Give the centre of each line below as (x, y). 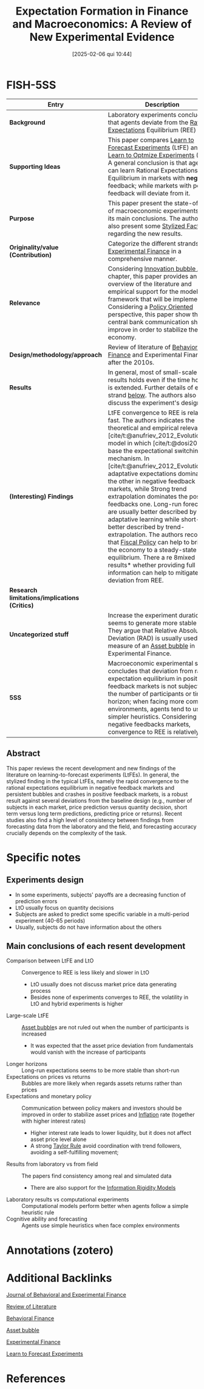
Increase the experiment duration (155, 615)
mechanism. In (129, 458)
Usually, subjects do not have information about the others (88, 927)
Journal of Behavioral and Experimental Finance (66, 1295)
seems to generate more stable (152, 623)
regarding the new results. (145, 233)
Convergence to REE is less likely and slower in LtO (86, 973)
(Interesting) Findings (42, 496)
